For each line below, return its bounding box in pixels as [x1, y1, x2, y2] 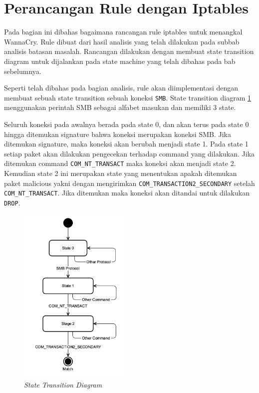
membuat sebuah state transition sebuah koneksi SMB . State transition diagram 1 [4, 92, 251, 102]
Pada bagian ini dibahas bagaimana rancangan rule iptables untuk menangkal [4, 26, 243, 37]
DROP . [4, 197, 20, 207]
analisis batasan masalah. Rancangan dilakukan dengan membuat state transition [4, 46, 254, 56]
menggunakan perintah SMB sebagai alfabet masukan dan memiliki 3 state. [4, 102, 236, 112]
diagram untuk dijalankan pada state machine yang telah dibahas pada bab [4, 55, 236, 66]
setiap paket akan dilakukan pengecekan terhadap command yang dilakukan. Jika [4, 148, 255, 158]
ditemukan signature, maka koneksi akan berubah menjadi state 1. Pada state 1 [4, 138, 249, 149]
